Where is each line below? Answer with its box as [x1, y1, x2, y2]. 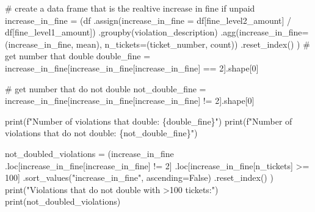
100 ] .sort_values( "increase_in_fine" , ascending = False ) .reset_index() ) [5, 171, 273, 184]
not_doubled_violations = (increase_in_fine [5, 147, 174, 159]
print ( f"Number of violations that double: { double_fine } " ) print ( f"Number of [5, 114, 292, 127]
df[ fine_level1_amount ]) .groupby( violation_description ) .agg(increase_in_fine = [5, 26, 309, 38]
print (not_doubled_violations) [5, 195, 121, 208]
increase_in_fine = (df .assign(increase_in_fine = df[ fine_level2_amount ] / [5, 13, 292, 26]
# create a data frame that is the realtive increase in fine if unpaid [5, 2, 255, 14]
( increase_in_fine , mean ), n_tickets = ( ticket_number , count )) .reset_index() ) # [5, 37, 310, 50]
